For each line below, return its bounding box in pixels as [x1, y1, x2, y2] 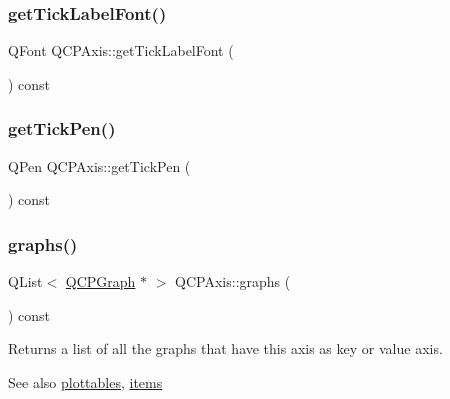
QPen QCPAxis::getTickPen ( [8, 155, 191, 176]
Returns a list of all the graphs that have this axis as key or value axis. [8, 338, 443, 359]
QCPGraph [65, 271, 136, 292]
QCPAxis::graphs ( [175, 271, 291, 292]
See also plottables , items [8, 371, 163, 392]
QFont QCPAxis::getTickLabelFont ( [8, 40, 234, 61]
